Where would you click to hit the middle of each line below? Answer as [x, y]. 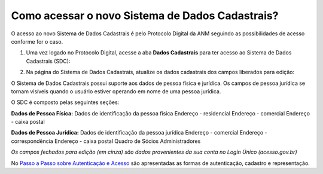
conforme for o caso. [37, 41]
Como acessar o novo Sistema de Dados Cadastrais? [145, 16]
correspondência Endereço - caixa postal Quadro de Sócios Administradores [106, 141]
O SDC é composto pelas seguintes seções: [65, 102]
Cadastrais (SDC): [48, 61]
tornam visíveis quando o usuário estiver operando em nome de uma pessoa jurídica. [116, 91]
